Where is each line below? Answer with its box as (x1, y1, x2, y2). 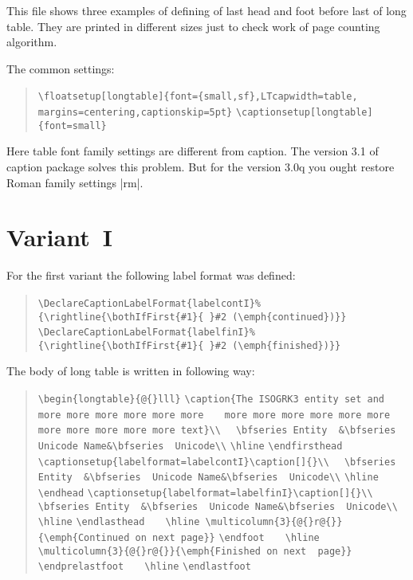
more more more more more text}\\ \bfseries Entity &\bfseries (37, 425, 396, 437)
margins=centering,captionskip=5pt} (37, 107, 233, 119)
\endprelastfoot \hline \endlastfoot (37, 561, 251, 573)
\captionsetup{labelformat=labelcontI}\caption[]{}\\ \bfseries (37, 456, 396, 468)
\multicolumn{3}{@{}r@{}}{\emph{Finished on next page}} (37, 545, 352, 557)
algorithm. (6, 33, 57, 50)
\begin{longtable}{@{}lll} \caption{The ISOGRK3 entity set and (37, 394, 385, 406)
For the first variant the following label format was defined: (6, 267, 296, 284)
